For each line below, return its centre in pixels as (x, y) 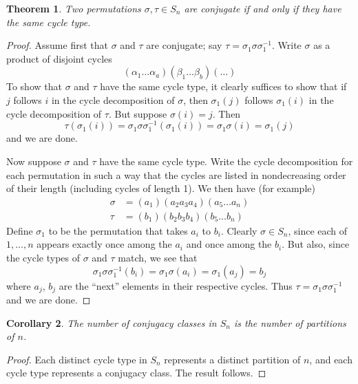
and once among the (229, 244)
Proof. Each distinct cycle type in (77, 359)
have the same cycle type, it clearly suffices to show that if (223, 86)
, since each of (318, 230)
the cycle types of (43, 258)
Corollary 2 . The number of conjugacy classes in (112, 322)
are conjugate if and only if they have (263, 8)
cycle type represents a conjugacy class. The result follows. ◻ (136, 373)
